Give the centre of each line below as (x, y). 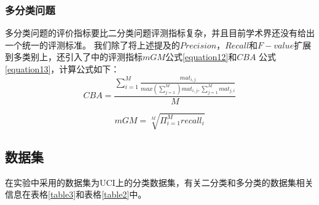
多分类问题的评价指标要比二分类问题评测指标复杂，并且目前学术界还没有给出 (160, 33)
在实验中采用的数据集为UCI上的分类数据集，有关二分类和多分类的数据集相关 (159, 182)
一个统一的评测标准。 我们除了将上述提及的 (93, 44)
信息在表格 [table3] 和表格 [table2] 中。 (76, 194)
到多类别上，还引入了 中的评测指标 (74, 57)
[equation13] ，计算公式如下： (62, 69)
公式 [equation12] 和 (201, 57)
